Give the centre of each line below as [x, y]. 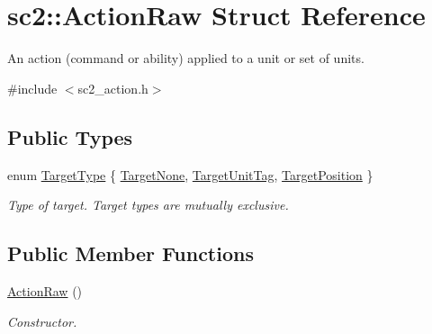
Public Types [70, 136]
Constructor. [42, 321]
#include [32, 88]
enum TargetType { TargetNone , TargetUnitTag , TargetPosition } [190, 174]
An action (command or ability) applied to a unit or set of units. [186, 58]
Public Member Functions [130, 253]
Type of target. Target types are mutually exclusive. [148, 205]
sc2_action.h [113, 88]
